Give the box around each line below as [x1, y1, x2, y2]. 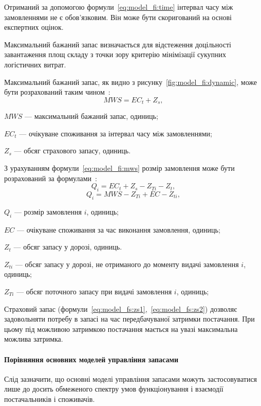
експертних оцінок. [4, 22, 64, 32]
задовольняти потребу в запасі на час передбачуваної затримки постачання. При [4, 313, 255, 324]
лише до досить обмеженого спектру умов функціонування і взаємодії [4, 383, 223, 394]
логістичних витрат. [4, 59, 66, 69]
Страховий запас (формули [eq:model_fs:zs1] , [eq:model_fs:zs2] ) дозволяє [4, 303, 237, 314]
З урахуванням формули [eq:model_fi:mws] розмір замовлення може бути [4, 162, 235, 173]
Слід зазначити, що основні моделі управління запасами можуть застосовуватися [4, 373, 257, 384]
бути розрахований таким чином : [4, 86, 110, 97]
